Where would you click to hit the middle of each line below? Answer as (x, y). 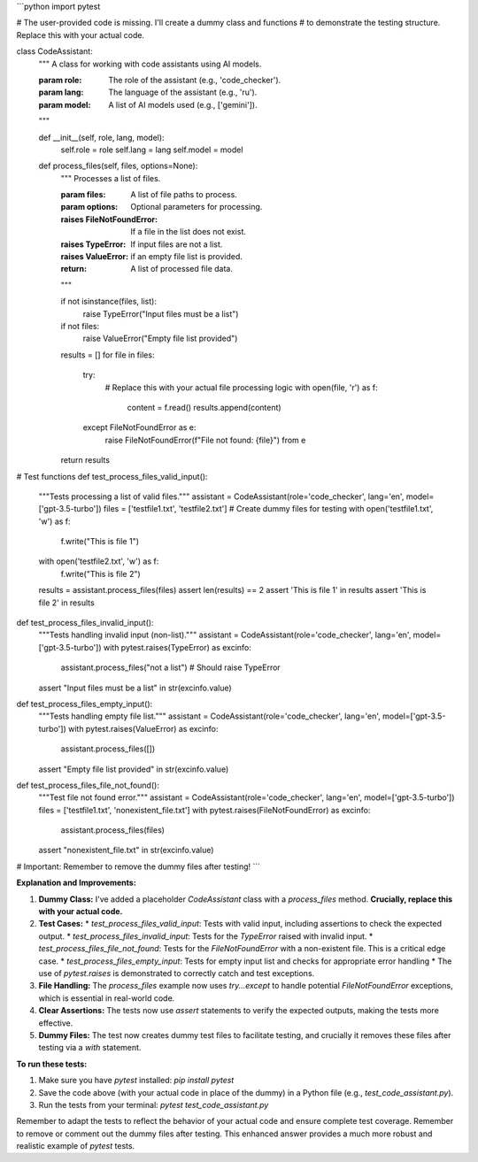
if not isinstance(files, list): (108, 302)
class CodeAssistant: (54, 51)
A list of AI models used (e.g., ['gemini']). (183, 104)
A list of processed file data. (182, 269)
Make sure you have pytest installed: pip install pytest (136, 1081)
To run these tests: (52, 1064)
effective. (56, 1023)
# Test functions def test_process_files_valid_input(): (112, 476)
